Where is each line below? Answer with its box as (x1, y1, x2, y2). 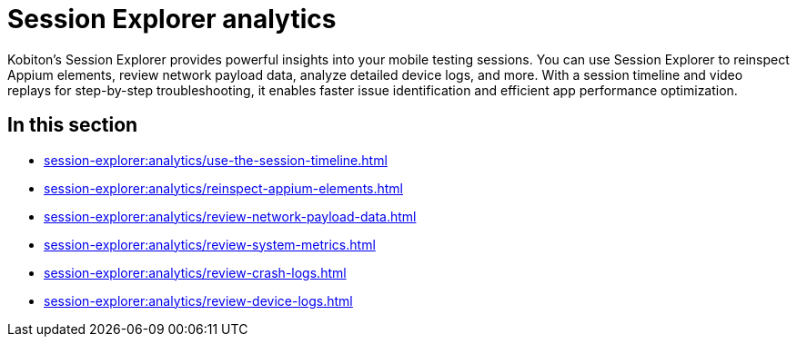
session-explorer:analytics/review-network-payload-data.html (44, 208, 417, 224)
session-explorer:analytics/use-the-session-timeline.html (44, 152, 388, 168)
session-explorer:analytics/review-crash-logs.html (44, 264, 347, 280)
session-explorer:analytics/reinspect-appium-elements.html (44, 180, 404, 196)
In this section (7, 113, 138, 137)
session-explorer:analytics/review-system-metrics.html (44, 236, 376, 252)
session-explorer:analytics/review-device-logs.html (44, 292, 353, 309)
